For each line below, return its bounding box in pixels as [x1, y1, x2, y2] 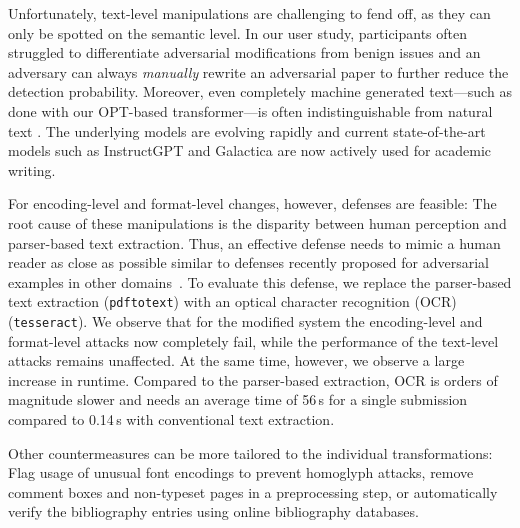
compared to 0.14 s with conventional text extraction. [8, 409, 335, 429]
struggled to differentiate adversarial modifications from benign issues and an [8, 42, 481, 63]
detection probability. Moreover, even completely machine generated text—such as [8, 81, 512, 102]
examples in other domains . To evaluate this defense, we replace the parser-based [8, 271, 512, 292]
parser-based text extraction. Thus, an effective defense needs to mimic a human [8, 232, 501, 253]
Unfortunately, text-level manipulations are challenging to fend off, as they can [8, 3, 491, 23]
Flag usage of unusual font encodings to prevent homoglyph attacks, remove [8, 462, 474, 483]
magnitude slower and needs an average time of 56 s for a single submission [8, 389, 468, 410]
